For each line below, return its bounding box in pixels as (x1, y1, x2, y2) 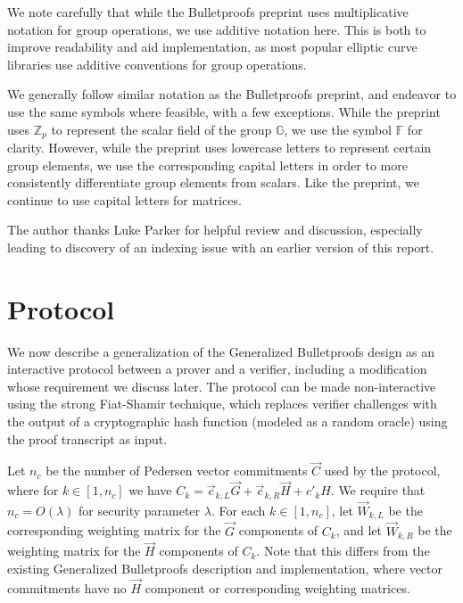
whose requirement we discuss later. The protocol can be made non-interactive (7, 376, 436, 395)
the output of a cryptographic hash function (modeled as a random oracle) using (7, 412, 448, 431)
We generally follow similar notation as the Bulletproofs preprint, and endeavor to (7, 85, 457, 103)
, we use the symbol (284, 120, 392, 138)
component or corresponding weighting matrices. (145, 578, 410, 597)
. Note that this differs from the (256, 541, 430, 560)
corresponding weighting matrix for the (7, 521, 221, 540)
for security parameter (79, 500, 201, 519)
